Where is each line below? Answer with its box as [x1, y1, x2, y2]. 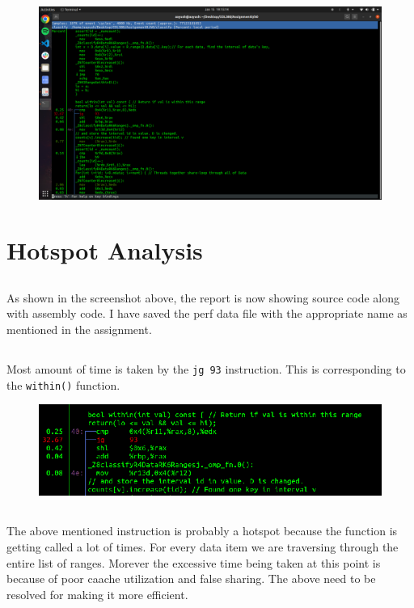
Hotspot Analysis [6, 234, 203, 267]
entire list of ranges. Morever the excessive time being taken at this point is [6, 554, 381, 571]
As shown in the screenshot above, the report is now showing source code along [6, 289, 399, 306]
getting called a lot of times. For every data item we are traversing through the [6, 538, 399, 555]
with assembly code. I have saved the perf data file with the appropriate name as [6, 305, 408, 322]
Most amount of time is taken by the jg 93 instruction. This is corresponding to [6, 361, 406, 378]
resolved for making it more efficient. [6, 585, 188, 602]
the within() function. [6, 376, 120, 393]
